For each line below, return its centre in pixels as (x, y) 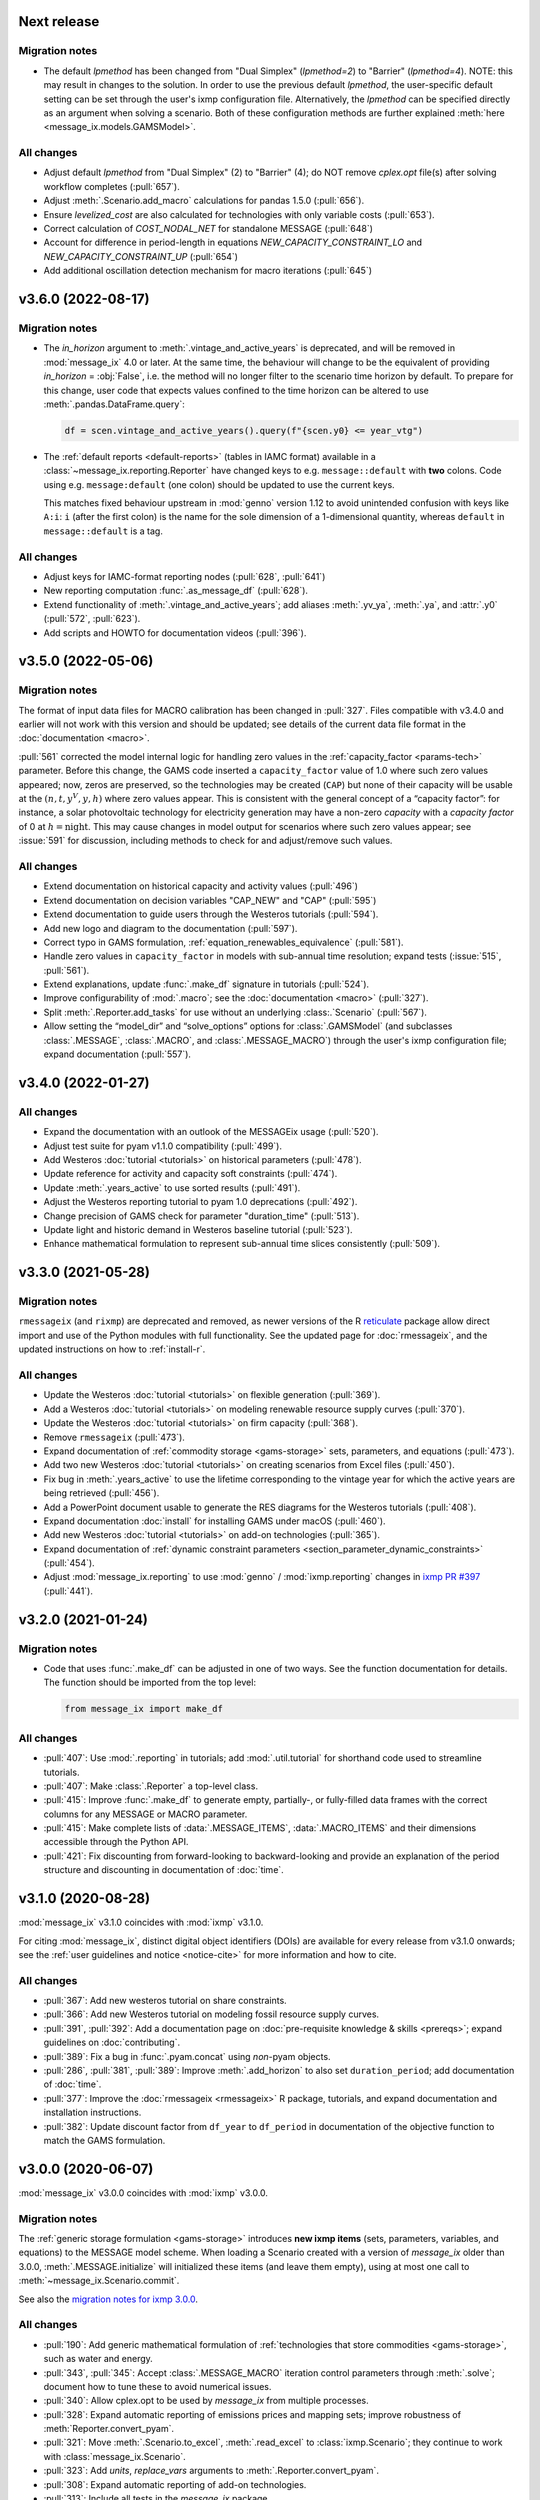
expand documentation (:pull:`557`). (117, 1054)
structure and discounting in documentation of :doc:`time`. (163, 1870)
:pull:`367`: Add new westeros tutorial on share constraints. (165, 2001)
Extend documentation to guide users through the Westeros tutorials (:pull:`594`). (211, 914)
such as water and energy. (98, 2359)
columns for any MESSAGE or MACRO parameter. (145, 1814)
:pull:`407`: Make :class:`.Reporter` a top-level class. (151, 1786)
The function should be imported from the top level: (150, 1682)
